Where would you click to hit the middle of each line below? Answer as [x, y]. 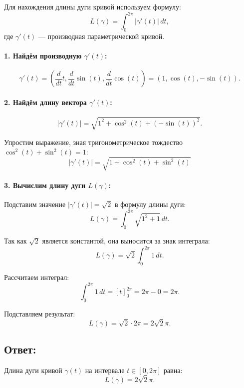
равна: [173, 370]
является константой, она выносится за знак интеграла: [126, 241]
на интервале [105, 370]
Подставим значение [35, 204]
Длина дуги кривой [33, 370]
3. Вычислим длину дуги [45, 185]
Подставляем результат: [40, 313]
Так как [15, 241]
